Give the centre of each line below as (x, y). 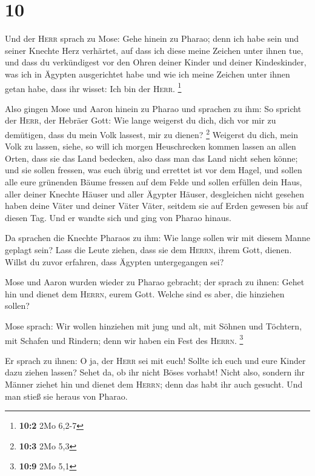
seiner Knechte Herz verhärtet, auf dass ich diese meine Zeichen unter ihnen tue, (154, 50)
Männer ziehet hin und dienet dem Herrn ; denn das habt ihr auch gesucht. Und (154, 384)
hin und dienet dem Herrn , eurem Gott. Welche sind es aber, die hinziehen (145, 293)
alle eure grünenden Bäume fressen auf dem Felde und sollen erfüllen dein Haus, (154, 181)
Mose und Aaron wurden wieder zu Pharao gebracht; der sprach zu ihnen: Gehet (155, 282)
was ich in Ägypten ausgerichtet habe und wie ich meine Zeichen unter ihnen (148, 74)
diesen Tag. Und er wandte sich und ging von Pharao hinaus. (118, 217)
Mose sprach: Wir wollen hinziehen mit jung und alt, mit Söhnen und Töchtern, (154, 326)
